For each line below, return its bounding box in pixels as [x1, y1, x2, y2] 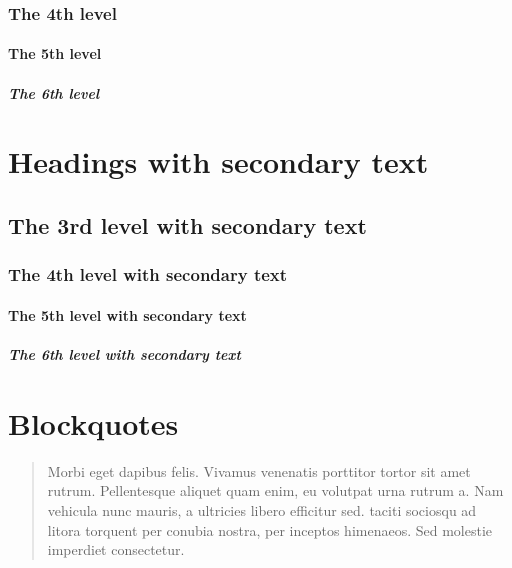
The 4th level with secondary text [8, 262, 288, 287]
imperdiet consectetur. [47, 539, 185, 560]
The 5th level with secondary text [8, 304, 247, 325]
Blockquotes [8, 402, 179, 443]
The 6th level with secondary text [8, 344, 241, 364]
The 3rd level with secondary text [8, 209, 367, 240]
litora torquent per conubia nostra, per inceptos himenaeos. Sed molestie [47, 519, 493, 540]
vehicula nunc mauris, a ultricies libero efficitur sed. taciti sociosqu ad [47, 499, 477, 520]
